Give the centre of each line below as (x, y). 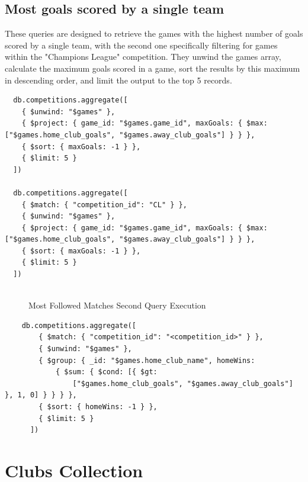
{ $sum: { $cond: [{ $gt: (106, 372)
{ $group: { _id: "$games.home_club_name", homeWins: (147, 360)
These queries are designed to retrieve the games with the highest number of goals (154, 33)
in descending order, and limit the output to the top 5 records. (118, 80)
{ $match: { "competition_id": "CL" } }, (104, 205)
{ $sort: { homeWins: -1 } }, (98, 407)
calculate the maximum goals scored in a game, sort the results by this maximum (153, 68)
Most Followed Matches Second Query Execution (117, 305)
